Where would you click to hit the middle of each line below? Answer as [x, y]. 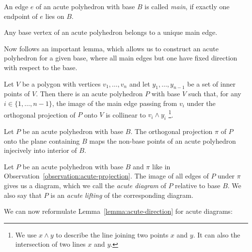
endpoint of [21, 16]
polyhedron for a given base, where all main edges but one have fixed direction [121, 58]
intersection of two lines [50, 244]
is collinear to [126, 114]
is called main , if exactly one [187, 6]
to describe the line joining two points [112, 234]
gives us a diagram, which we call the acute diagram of [85, 185]
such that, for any [215, 94]
